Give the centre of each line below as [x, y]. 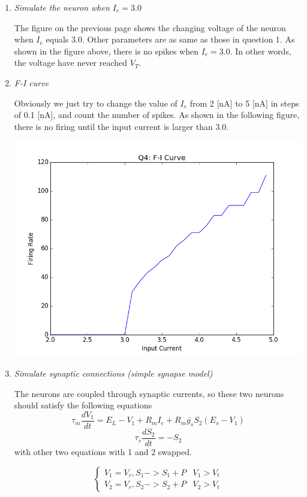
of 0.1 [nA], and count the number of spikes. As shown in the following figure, [157, 115]
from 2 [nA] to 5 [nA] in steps [244, 103]
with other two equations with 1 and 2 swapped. [103, 451]
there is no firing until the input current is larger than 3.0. [121, 126]
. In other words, [261, 51]
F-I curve [31, 82]
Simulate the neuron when [62, 7]
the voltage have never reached [71, 63]
